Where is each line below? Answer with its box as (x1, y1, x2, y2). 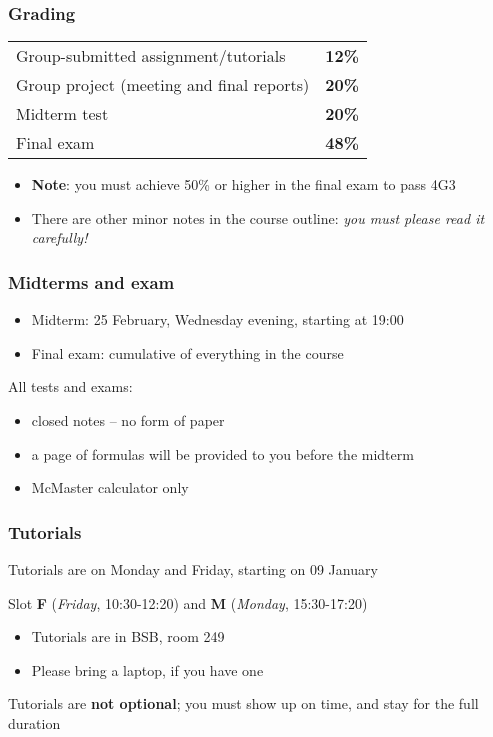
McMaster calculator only (31, 477, 189, 498)
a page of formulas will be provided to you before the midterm (31, 443, 414, 464)
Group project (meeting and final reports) (16, 73, 310, 97)
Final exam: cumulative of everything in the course (31, 342, 344, 363)
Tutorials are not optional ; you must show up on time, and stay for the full (8, 693, 479, 714)
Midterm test (16, 102, 109, 126)
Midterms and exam (8, 269, 175, 294)
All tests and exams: (8, 376, 133, 397)
